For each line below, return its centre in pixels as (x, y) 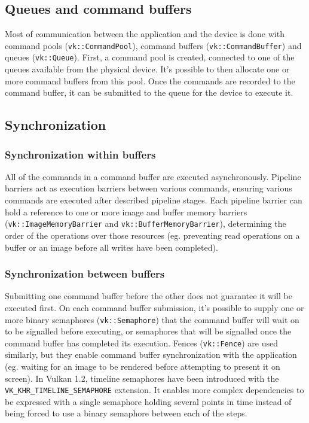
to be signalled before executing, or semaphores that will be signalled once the (148, 331)
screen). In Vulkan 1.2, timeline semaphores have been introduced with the (142, 378)
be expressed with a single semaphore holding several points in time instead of (148, 401)
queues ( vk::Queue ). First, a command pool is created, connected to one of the (150, 57)
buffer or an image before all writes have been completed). (111, 247)
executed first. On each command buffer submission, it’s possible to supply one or (154, 307)
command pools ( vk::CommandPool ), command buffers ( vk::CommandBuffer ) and (153, 45)
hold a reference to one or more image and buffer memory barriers (126, 211)
